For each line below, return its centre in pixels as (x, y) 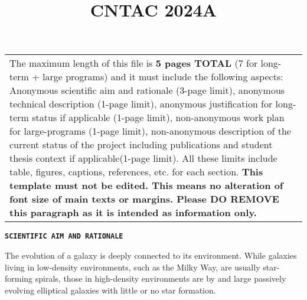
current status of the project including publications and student (141, 145)
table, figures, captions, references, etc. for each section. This (136, 172)
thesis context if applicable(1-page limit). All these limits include (143, 158)
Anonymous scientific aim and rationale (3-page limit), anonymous (147, 90)
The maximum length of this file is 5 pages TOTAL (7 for (134, 63)
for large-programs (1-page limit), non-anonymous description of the (150, 131)
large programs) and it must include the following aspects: (163, 77)
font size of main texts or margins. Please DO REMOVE (144, 199)
